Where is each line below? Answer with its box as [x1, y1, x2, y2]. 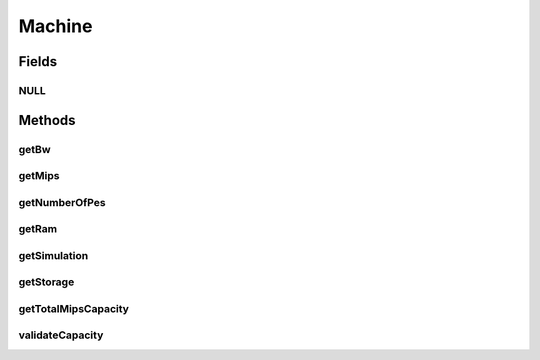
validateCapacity [18, 328, 104, 342]
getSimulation [18, 248, 89, 262]
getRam [18, 222, 58, 236]
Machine [18, 15, 93, 37]
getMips [18, 169, 60, 183]
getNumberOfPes [18, 195, 106, 209]
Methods [18, 111, 76, 129]
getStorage [18, 275, 75, 289]
